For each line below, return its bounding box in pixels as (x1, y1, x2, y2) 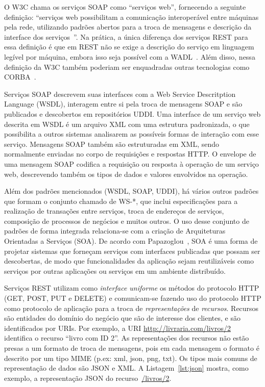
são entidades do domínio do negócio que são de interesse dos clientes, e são (4, 313, 240, 323)
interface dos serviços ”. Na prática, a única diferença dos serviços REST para (4, 31, 248, 42)
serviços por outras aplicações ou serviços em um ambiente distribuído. (4, 265, 226, 276)
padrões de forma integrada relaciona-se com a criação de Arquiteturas (4, 225, 226, 236)
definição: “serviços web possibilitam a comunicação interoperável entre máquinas (4, 11, 259, 22)
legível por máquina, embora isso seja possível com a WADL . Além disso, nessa (4, 51, 255, 62)
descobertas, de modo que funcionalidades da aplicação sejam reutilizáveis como (4, 255, 254, 266)
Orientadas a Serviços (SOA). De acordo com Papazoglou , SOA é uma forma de (4, 236, 258, 246)
